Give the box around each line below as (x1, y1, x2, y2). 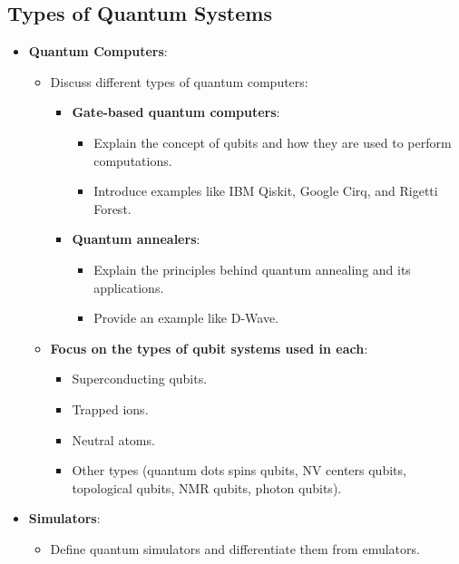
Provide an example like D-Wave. (93, 308, 278, 327)
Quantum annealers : (72, 229, 200, 248)
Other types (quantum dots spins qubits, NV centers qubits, (72, 461, 406, 480)
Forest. (93, 199, 132, 218)
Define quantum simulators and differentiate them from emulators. (50, 539, 420, 558)
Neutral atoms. (72, 430, 155, 449)
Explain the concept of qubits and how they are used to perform (93, 132, 452, 151)
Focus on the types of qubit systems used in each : (50, 338, 368, 357)
